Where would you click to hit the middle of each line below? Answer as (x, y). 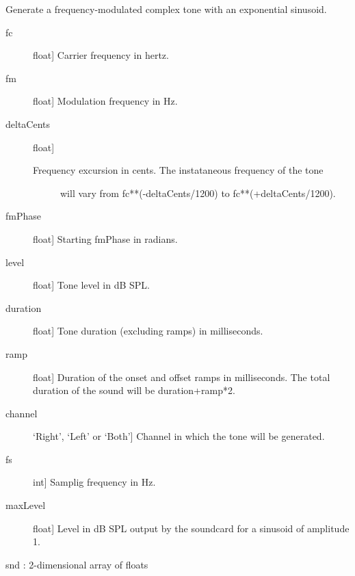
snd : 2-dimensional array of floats (77, 564)
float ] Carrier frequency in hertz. (101, 55)
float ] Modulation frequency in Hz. (105, 101)
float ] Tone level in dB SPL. (91, 285)
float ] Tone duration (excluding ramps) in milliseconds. (148, 331)
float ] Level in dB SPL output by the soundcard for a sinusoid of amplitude (191, 528)
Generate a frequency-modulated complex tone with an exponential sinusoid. (166, 9)
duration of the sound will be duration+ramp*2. (134, 390)
